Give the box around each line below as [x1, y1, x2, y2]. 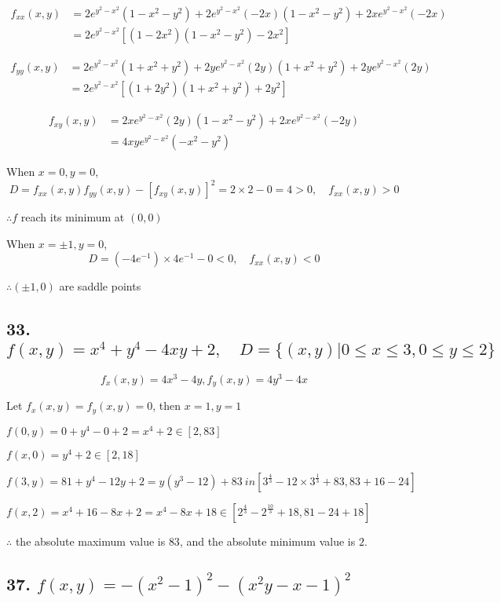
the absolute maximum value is [15, 533, 166, 550]
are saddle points [59, 278, 141, 294]
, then [152, 397, 181, 414]
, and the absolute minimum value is [179, 533, 356, 550]
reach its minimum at [20, 209, 125, 225]
